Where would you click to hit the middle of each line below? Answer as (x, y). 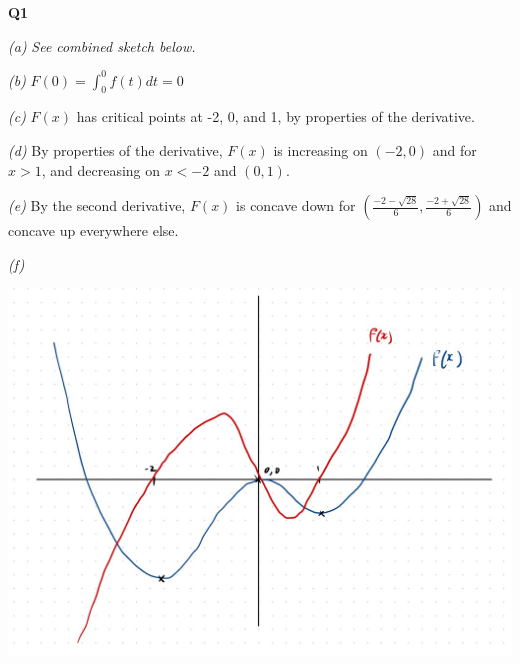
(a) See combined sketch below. (102, 45)
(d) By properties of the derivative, (115, 150)
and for (454, 150)
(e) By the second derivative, (97, 205)
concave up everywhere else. (93, 230)
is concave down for (296, 205)
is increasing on (320, 150)
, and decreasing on (101, 169)
